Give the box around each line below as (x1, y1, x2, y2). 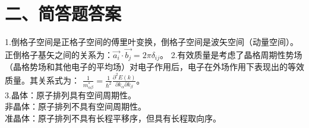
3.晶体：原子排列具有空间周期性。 (5, 88, 136, 101)
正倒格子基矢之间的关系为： (5, 48, 113, 60)
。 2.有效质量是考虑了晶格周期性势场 (160, 48, 302, 60)
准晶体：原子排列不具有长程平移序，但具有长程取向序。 (5, 111, 221, 124)
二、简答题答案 (5, 1, 122, 25)
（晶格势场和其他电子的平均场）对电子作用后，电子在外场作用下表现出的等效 (5, 60, 304, 73)
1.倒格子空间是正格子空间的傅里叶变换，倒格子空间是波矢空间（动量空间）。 (5, 36, 298, 48)
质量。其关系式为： (5, 73, 80, 86)
